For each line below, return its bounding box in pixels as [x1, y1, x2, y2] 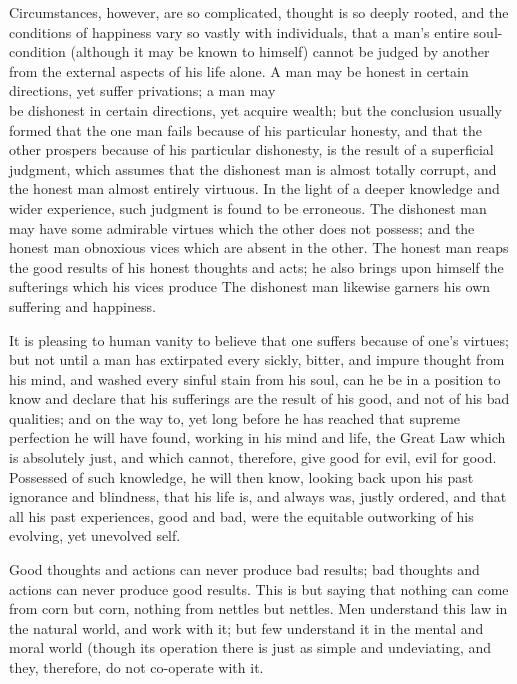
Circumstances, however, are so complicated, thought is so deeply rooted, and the [9, 2, 509, 22]
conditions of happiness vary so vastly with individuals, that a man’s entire [9, 21, 469, 42]
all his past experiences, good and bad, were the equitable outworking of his [9, 505, 474, 526]
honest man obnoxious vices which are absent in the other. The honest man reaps [9, 237, 509, 258]
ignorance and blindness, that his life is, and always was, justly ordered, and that [9, 486, 507, 507]
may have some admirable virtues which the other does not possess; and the [9, 217, 475, 238]
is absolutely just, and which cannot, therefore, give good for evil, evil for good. [9, 447, 497, 468]
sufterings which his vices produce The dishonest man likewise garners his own [9, 276, 491, 297]
